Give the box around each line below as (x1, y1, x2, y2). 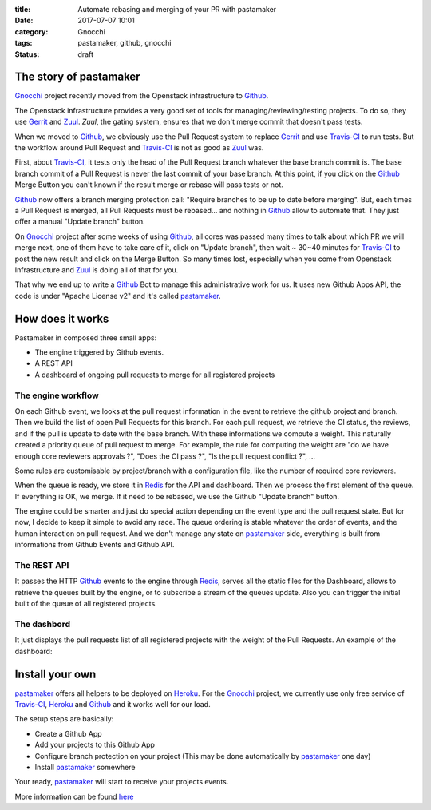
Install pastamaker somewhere (34, 762, 136, 772)
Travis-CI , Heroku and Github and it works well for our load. (14, 699, 211, 709)
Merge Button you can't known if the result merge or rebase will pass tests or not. (14, 180, 283, 189)
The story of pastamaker (14, 70, 140, 84)
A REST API (34, 359, 73, 368)
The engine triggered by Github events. (34, 347, 164, 357)
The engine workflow (14, 390, 100, 401)
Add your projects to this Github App (34, 740, 156, 750)
